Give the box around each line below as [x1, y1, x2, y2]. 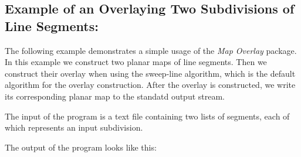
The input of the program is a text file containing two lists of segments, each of [5, 110, 290, 122]
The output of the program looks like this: [5, 141, 157, 153]
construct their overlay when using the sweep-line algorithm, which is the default [5, 67, 296, 79]
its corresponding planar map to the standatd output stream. [5, 90, 225, 102]
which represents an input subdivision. [5, 121, 143, 134]
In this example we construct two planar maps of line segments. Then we [5, 56, 267, 68]
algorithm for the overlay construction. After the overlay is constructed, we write [5, 78, 296, 91]
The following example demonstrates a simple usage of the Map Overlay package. [5, 44, 297, 56]
